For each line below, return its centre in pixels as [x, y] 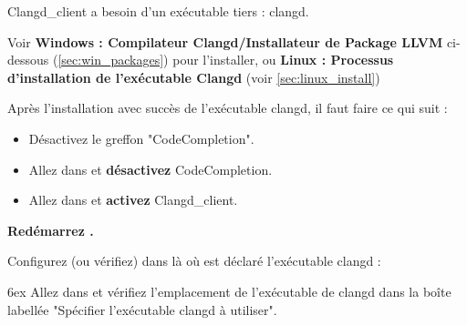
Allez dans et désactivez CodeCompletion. [150, 169]
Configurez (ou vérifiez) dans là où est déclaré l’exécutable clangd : [194, 261]
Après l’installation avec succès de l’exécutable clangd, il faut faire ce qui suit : [228, 108]
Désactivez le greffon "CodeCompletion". [141, 138]
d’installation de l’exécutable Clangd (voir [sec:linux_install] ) [194, 77]
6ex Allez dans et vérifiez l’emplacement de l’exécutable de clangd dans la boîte [229, 291]
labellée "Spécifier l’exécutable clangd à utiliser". [142, 309]
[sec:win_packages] [111, 60]
